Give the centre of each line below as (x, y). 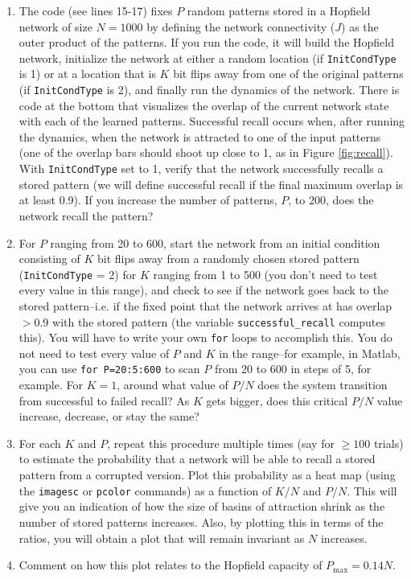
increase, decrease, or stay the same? (109, 416)
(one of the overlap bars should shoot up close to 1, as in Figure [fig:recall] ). (206, 152)
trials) (388, 443)
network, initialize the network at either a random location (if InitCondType (208, 57)
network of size (55, 26)
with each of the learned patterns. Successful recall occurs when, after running (212, 121)
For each (40, 443)
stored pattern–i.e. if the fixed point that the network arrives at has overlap (205, 305)
